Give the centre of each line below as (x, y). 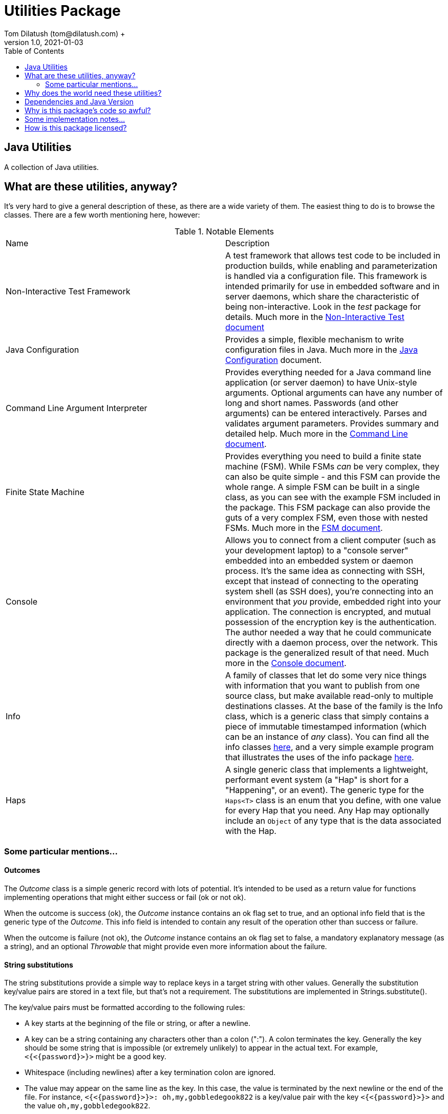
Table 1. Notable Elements (224, 232)
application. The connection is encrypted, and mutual (328, 612)
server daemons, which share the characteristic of (322, 297)
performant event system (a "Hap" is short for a (317, 780)
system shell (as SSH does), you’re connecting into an (329, 592)
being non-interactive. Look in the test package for (323, 307)
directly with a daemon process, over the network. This (332, 643)
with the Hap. (251, 831)
